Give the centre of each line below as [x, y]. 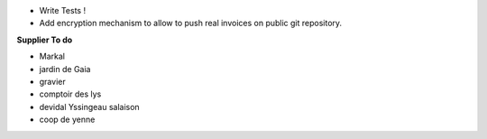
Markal [52, 56]
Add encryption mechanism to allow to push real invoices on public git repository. [191, 23]
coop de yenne [67, 120]
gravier [53, 81]
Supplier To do [45, 40]
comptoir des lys [70, 94]
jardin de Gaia [65, 69]
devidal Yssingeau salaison [89, 107]
